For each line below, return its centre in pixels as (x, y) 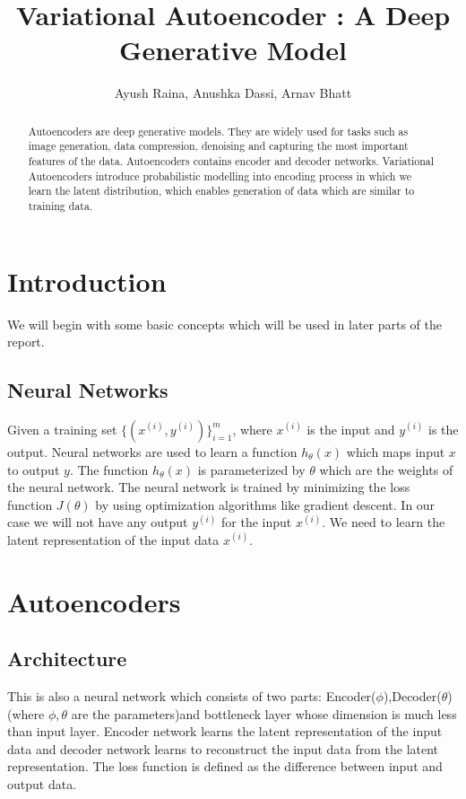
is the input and (351, 429)
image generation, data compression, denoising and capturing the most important (218, 146)
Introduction (87, 281)
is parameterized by (251, 469)
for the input (257, 522)
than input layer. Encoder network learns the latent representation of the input (225, 731)
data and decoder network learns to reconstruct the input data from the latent (223, 748)
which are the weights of (386, 469)
